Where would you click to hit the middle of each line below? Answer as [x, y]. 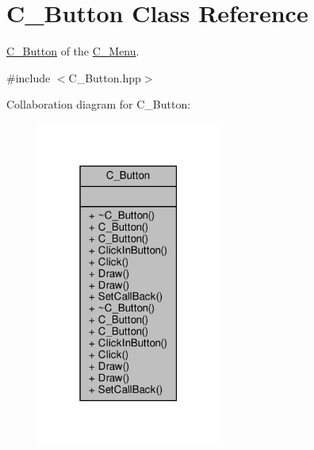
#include [29, 77]
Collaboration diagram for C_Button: [99, 104]
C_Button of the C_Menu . [73, 51]
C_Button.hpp [105, 77]
